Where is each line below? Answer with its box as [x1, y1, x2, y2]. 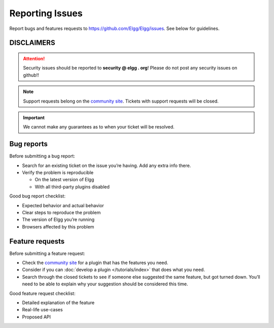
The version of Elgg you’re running [22, 216, 95, 223]
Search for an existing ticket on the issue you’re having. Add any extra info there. [22, 162, 191, 169]
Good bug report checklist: [9, 193, 66, 199]
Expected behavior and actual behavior [22, 202, 104, 208]
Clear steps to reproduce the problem [22, 209, 101, 215]
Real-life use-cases [22, 307, 63, 313]
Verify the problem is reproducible [22, 169, 94, 175]
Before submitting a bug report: [9, 153, 76, 159]
